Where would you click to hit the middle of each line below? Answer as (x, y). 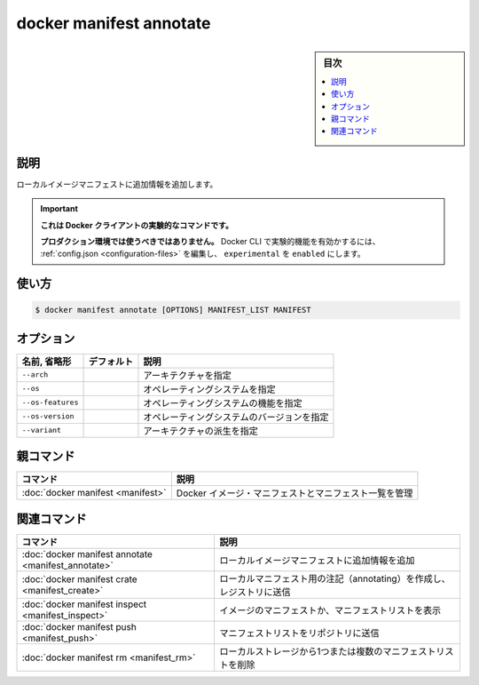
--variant (42, 430)
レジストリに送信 (255, 592)
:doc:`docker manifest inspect (84, 604)
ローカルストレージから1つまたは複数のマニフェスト (327, 651)
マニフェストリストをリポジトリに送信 (299, 633)
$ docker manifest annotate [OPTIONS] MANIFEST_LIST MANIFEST (173, 310)
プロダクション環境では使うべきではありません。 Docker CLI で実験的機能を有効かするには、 (210, 242)
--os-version (48, 416)
